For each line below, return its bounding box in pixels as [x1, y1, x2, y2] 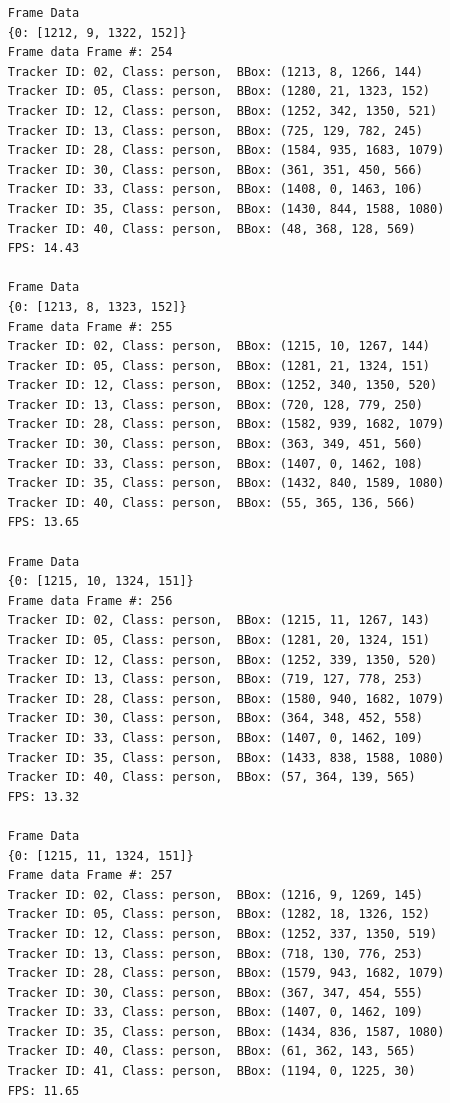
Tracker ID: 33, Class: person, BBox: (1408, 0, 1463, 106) [7, 182, 423, 197]
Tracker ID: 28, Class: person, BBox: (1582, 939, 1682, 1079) [7, 417, 445, 432]
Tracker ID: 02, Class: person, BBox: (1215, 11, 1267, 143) [7, 613, 431, 628]
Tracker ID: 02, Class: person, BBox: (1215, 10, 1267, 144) [7, 339, 431, 354]
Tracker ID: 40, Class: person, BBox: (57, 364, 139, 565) [7, 770, 416, 785]
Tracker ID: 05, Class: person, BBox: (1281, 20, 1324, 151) [7, 633, 431, 647]
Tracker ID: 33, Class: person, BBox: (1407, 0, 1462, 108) [7, 456, 423, 471]
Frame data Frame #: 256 [7, 593, 173, 608]
